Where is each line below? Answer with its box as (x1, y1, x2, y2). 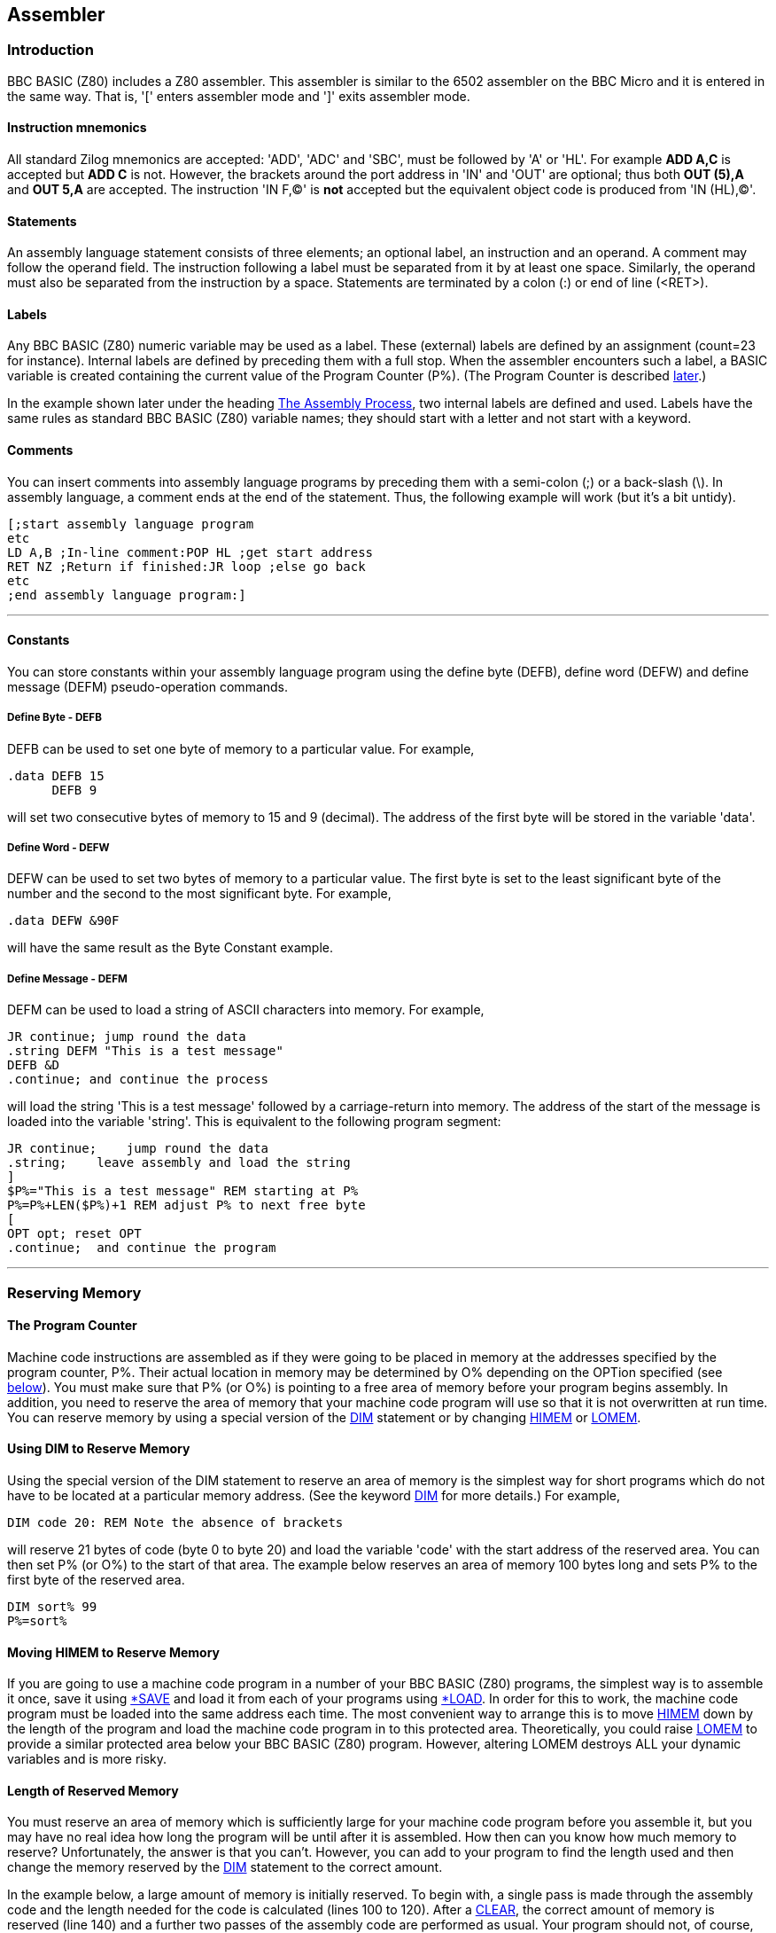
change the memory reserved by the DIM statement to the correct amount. (7, 1859, 443, 1875)
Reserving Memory (7, 1283, 142, 1302)
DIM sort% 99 (7, 1600, 97, 1615)
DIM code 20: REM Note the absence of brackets (7, 1515, 344, 1530)
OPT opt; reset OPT (7, 1226, 142, 1241)
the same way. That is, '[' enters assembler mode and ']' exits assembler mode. (7, 88, 470, 104)
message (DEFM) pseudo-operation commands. (7, 678, 289, 694)
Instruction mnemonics (7, 120, 147, 136)
